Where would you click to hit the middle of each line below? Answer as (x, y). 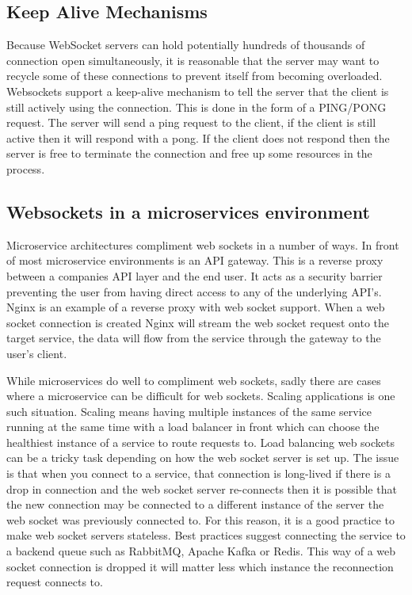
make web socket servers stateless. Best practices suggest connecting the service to (206, 535)
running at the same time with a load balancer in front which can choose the (193, 427)
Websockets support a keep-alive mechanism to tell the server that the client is (198, 91)
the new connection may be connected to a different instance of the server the (195, 504)
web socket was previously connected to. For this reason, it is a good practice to (200, 519)
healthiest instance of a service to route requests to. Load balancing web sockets (201, 442)
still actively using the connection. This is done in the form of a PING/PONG (196, 107)
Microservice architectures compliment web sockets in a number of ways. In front (203, 244)
